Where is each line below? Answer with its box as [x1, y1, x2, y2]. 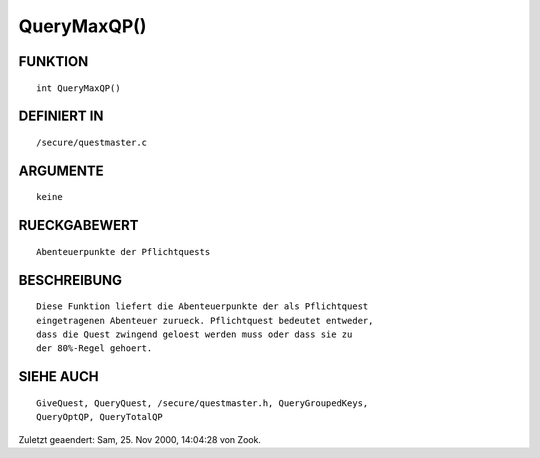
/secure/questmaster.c [36, 136, 148, 148]
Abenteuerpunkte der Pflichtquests [36, 246, 211, 257]
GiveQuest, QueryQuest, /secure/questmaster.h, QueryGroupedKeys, [36, 397, 369, 409]
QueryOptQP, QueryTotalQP [36, 411, 164, 423]
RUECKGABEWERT [18, 217, 139, 234]
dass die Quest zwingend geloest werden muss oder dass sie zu [36, 328, 353, 340]
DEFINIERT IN [18, 108, 104, 125]
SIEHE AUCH [18, 368, 99, 385]
